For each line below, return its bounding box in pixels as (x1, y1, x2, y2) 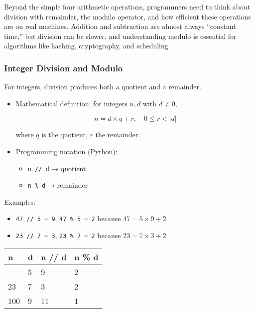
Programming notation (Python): (15, 146, 118, 156)
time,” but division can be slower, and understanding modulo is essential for (4, 30, 237, 41)
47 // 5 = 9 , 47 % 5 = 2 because (15, 213, 121, 224)
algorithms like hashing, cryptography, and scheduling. (4, 40, 170, 51)
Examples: (4, 196, 35, 207)
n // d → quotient (27, 163, 86, 173)
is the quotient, (41, 129, 88, 140)
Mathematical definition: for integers (15, 98, 127, 108)
